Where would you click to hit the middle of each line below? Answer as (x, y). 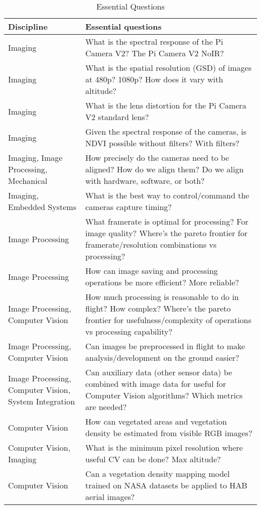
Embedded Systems (42, 207)
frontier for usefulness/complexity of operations (168, 320)
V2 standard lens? (117, 117)
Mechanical (28, 181)
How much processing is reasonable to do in (162, 297)
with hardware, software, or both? (145, 181)
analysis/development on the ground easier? (162, 358)
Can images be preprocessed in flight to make (165, 346)
